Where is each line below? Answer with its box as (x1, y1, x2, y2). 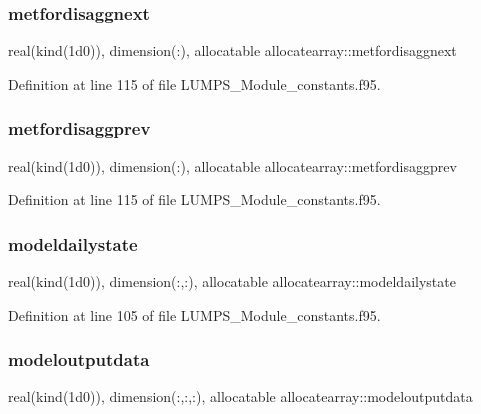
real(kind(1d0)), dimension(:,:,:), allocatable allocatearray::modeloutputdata (8, 386, 473, 407)
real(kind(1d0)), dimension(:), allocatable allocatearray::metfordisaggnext (8, 40, 457, 61)
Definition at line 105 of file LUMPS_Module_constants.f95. (8, 304, 381, 325)
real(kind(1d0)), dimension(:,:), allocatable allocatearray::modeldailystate (8, 271, 456, 292)
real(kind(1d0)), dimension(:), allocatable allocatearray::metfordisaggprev (8, 155, 457, 176)
